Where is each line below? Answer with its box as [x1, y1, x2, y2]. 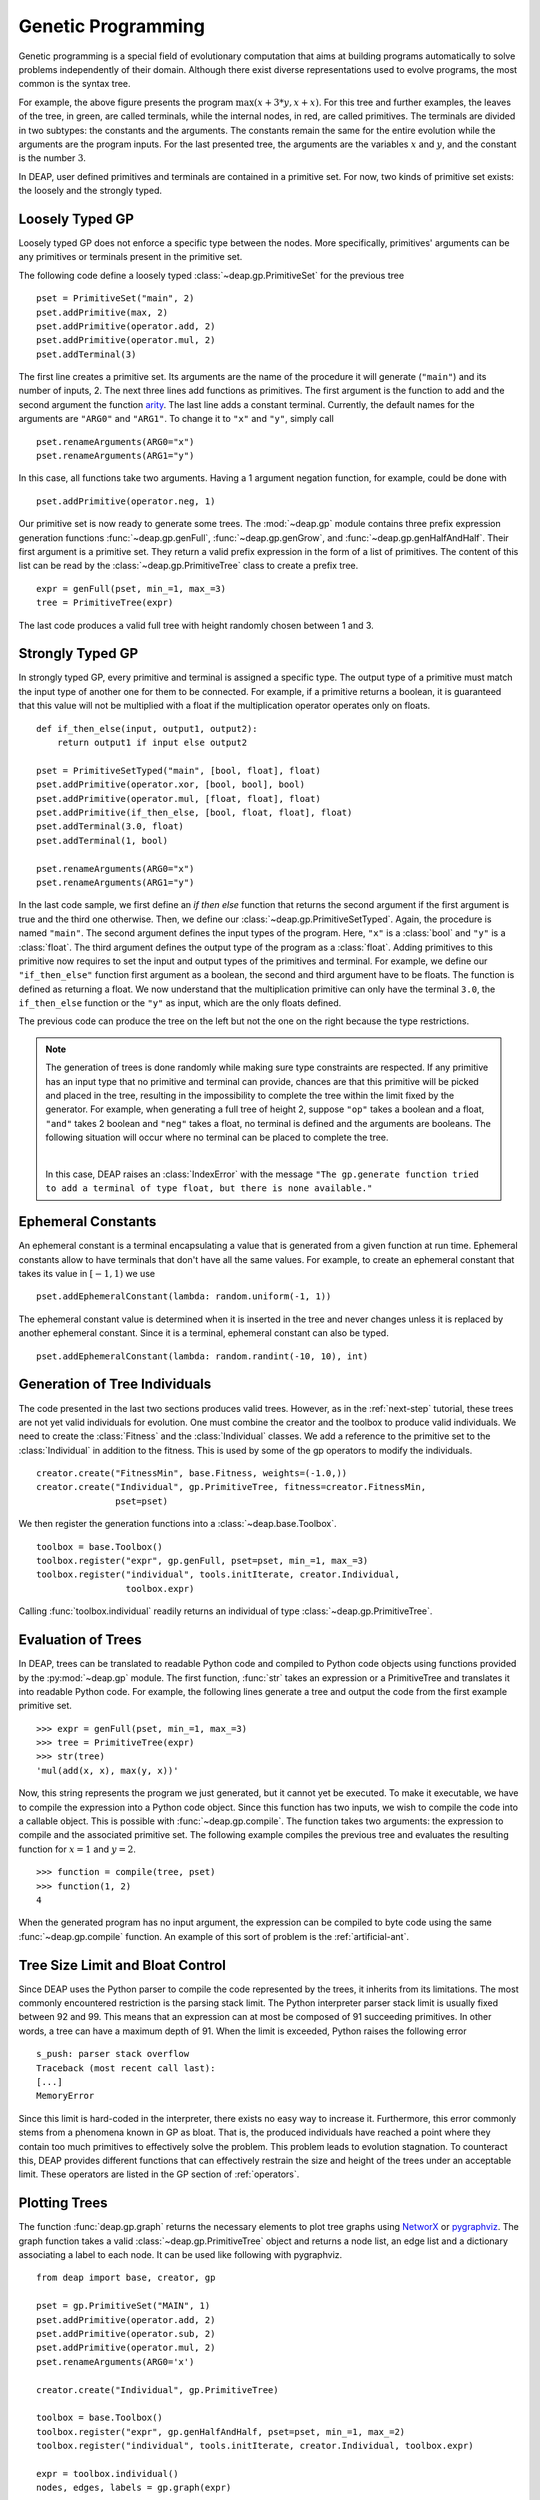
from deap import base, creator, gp [36, 2272, 216, 2284]
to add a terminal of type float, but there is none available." [45, 1183, 373, 1194]
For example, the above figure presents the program [18, 96, 234, 108]
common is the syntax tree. [18, 78, 131, 90]
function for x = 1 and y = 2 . [18, 1843, 137, 1855]
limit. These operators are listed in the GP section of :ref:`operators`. [18, 2168, 300, 2180]
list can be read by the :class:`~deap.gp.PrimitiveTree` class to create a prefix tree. [18, 560, 359, 572]
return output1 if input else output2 [56, 737, 248, 749]
